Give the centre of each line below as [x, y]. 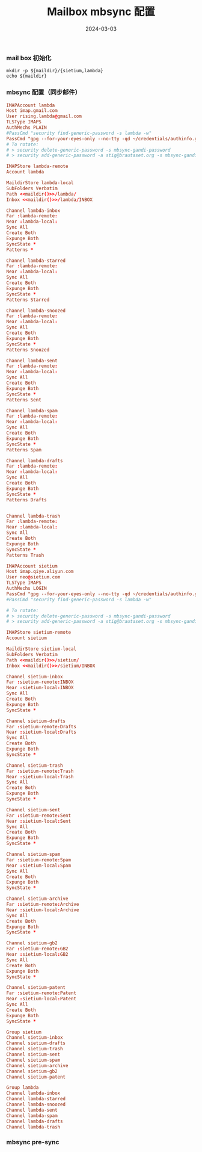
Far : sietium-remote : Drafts [41, 726]
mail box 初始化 [29, 58]
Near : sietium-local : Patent [41, 999]
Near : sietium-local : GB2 [37, 955]
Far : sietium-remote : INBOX [40, 682]
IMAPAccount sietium [32, 566]
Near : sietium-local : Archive [43, 910]
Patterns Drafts [26, 500]
